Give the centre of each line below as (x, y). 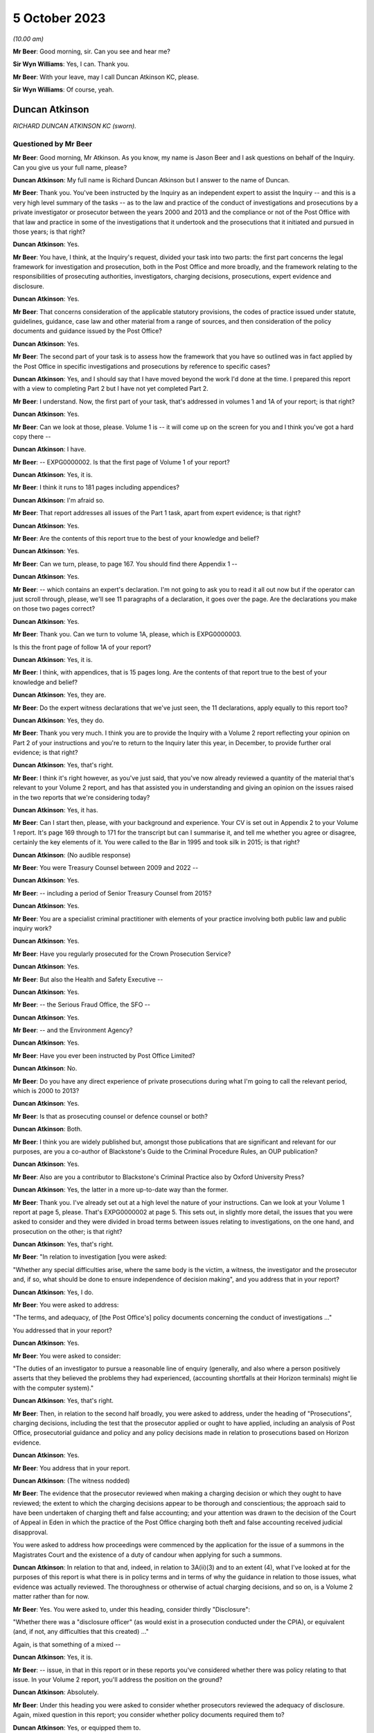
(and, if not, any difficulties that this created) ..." (81, 1632)
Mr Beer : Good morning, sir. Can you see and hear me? (92, 51)
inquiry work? (32, 928)
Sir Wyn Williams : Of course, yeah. (63, 89)
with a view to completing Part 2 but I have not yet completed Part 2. (111, 389)
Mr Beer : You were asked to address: (66, 1305)
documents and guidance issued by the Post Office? (87, 331)
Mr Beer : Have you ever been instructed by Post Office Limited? (104, 1055)
